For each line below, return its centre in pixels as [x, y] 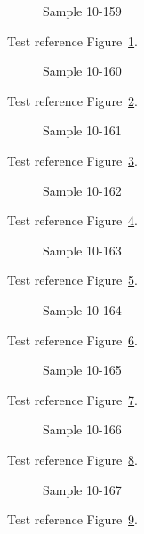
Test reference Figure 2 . [72, 100]
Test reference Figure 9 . [72, 519]
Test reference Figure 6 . [72, 340]
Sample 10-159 [82, 11]
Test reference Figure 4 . [72, 220]
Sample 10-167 [82, 489]
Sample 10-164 [82, 309]
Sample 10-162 [82, 190]
